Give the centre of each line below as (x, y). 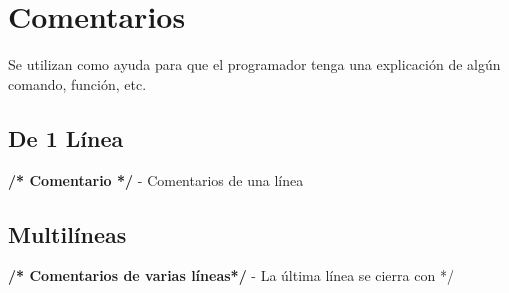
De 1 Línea (66, 137)
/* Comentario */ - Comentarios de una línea (156, 179)
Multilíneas (67, 233)
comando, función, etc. (77, 83)
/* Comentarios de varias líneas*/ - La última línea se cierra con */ (231, 275)
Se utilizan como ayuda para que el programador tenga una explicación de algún (254, 64)
